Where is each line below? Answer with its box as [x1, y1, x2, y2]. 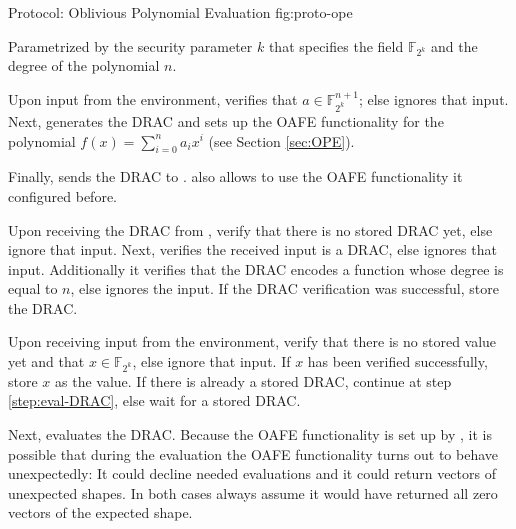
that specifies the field [268, 35, 404, 56]
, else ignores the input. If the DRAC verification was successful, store [70, 278, 499, 299]
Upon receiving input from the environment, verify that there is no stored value [8, 331, 497, 352]
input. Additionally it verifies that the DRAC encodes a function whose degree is [8, 258, 504, 279]
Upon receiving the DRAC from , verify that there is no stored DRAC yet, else [8, 219, 493, 240]
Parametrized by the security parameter [8, 35, 253, 56]
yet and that [8, 351, 85, 372]
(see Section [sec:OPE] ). [208, 130, 355, 151]
